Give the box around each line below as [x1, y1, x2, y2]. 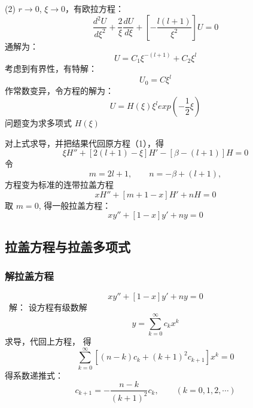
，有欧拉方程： [65, 2, 124, 14]
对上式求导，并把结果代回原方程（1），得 [5, 136, 164, 149]
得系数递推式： [5, 369, 63, 381]
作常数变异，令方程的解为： [5, 84, 114, 96]
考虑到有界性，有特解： [5, 62, 97, 75]
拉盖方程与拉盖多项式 [5, 237, 130, 255]
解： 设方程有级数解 [8, 301, 87, 313]
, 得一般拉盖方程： [38, 199, 111, 211]
